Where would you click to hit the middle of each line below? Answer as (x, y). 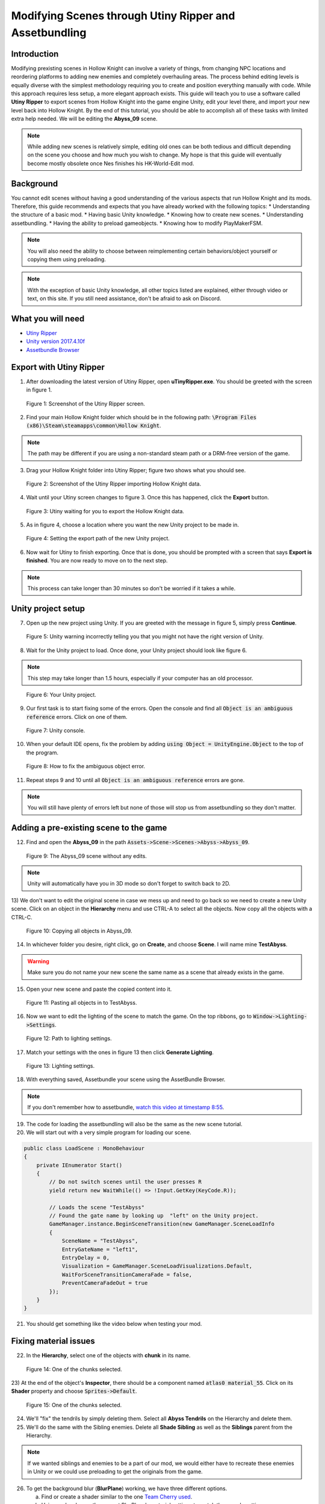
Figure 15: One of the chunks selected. (74, 1405)
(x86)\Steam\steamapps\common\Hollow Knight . (94, 426)
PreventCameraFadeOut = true (105, 1283)
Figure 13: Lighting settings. (60, 1065)
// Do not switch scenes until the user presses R (125, 1182)
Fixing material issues (53, 1341)
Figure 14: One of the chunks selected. (74, 1369)
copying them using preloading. (67, 259)
